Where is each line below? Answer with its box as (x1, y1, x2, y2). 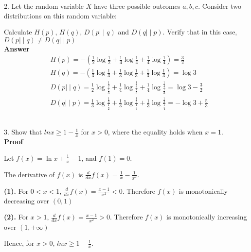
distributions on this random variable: (4, 10, 117, 20)
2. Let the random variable (4, 1, 84, 11)
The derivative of (4, 169, 55, 179)
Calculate (4, 27, 32, 37)
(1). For (4, 185, 29, 196)
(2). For (4, 212, 29, 222)
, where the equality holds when (108, 127, 203, 137)
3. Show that (4, 127, 42, 137)
